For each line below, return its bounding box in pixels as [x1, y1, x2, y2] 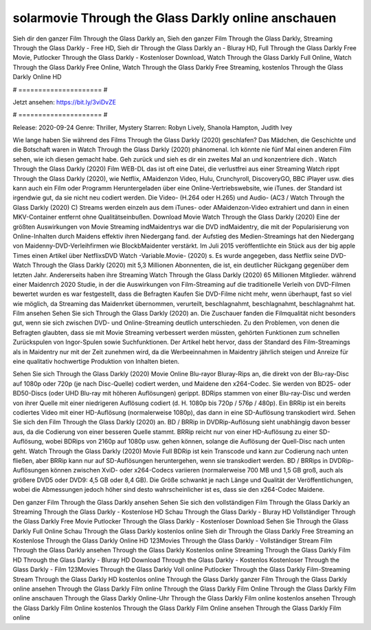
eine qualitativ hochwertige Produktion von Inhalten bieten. [12, 358, 180, 366]
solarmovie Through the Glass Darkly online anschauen [12, 10, 337, 25]
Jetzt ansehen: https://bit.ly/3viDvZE [12, 98, 117, 106]
